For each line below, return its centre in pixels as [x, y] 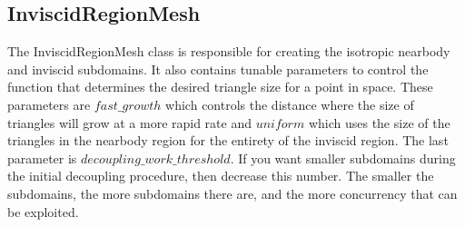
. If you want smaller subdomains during [343, 158]
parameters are [49, 104]
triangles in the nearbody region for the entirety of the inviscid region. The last [228, 140]
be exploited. [43, 211]
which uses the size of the [379, 122]
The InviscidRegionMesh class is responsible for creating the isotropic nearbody [229, 51]
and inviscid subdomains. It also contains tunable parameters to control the [218, 69]
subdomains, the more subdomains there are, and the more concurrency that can [232, 193]
